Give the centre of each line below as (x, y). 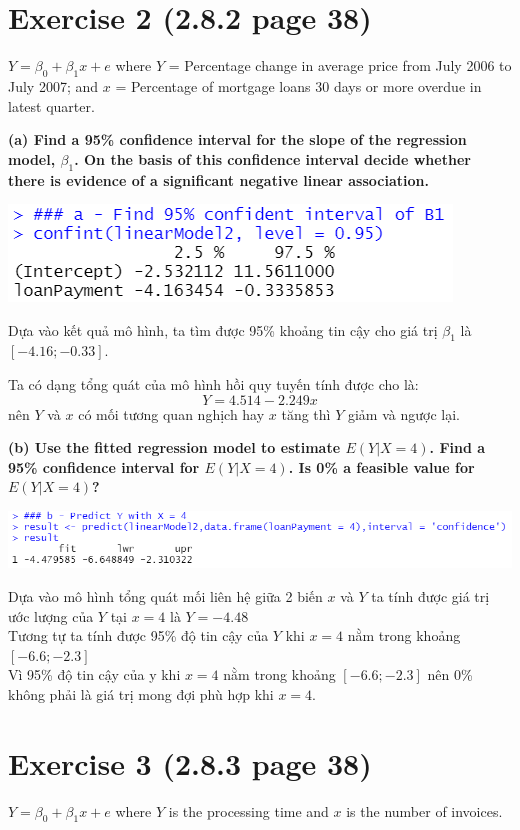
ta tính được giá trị (430, 595)
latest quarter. (51, 105)
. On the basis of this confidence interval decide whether (272, 158)
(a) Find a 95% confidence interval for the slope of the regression (237, 139)
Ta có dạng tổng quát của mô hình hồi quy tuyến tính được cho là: (213, 384)
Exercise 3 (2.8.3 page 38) (190, 762)
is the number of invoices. (424, 810)
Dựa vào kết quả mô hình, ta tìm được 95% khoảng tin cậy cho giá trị (223, 329)
